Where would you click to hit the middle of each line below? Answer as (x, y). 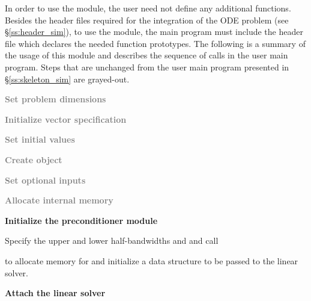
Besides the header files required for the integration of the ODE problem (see (147, 20)
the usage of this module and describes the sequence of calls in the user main (146, 55)
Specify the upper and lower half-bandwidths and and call (112, 240)
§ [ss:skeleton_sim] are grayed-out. (67, 79)
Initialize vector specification (66, 119)
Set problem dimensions (56, 99)
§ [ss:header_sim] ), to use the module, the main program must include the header (154, 32)
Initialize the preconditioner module (81, 220)
